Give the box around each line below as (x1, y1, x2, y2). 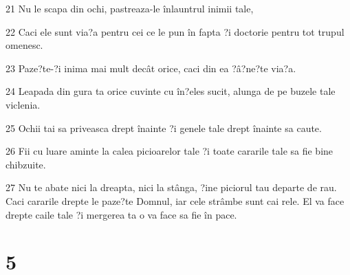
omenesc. (6, 38, 43, 52)
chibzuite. (6, 157, 46, 171)
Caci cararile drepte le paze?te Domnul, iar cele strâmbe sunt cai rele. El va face (6, 193, 344, 208)
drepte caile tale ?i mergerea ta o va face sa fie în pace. (6, 207, 237, 221)
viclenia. (6, 97, 41, 111)
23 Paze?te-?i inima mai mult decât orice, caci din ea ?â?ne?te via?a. (6, 60, 296, 75)
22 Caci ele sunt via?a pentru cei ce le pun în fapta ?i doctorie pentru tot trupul (6, 24, 344, 38)
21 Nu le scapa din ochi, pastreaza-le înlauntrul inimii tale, (6, 1, 254, 15)
